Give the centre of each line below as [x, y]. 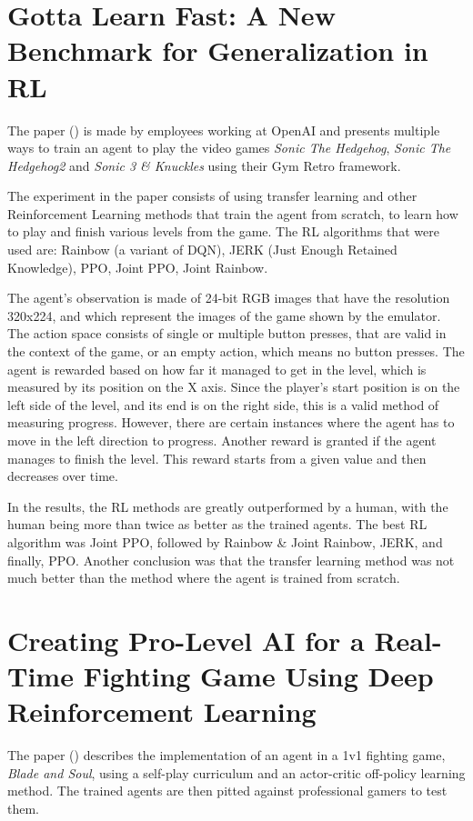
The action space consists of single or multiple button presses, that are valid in [227, 333]
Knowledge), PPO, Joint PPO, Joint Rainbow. [138, 267]
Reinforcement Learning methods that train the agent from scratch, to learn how [233, 213]
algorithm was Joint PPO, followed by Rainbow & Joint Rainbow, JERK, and [225, 541]
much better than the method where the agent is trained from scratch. [204, 578]
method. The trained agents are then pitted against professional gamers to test [227, 791]
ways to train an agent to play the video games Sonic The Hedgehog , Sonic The [229, 148]
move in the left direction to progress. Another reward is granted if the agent [222, 440]
